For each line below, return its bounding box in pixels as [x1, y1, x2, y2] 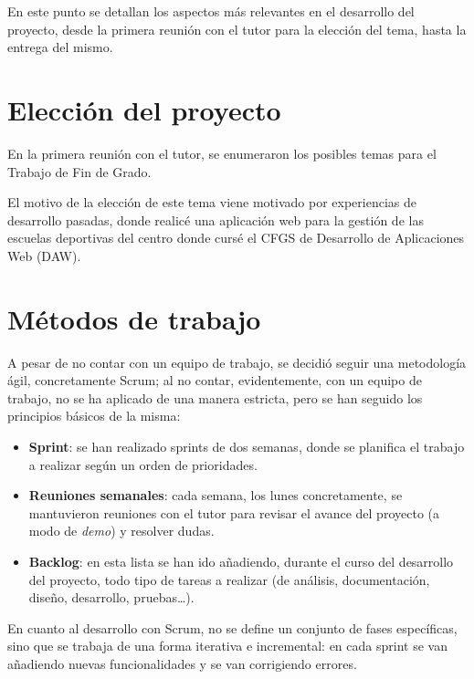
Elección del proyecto [7, 90, 281, 128]
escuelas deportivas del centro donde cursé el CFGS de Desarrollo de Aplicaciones [7, 228, 465, 247]
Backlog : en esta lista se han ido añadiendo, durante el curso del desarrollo [28, 551, 454, 570]
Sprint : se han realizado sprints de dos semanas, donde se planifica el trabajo [28, 436, 465, 455]
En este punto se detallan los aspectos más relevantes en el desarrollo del [7, 2, 415, 20]
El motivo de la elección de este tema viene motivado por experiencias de [7, 193, 416, 212]
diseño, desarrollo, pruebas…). [28, 588, 195, 607]
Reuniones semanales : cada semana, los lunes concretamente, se [28, 486, 403, 505]
